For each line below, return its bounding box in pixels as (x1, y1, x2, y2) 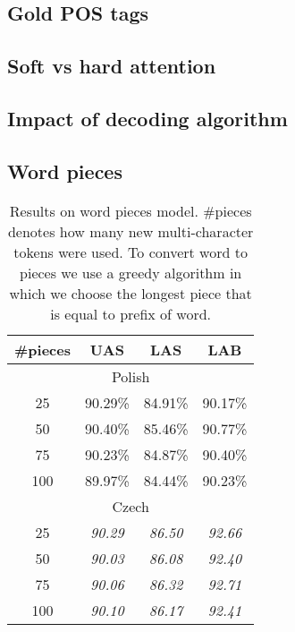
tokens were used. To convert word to (13, 241, 248, 262)
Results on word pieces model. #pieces (9, 200, 252, 221)
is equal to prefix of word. (50, 303, 212, 324)
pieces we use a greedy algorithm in (20, 261, 242, 283)
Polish (111, 365, 150, 387)
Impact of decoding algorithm (7, 104, 288, 132)
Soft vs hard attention (7, 52, 216, 80)
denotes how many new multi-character (7, 220, 254, 242)
